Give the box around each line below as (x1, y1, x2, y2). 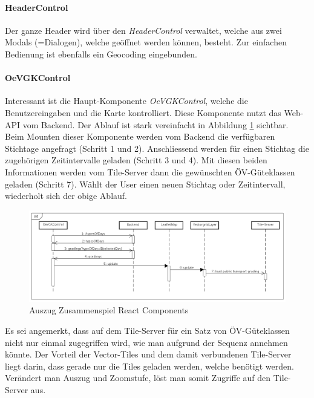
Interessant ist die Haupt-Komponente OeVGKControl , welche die (5, 94, 248, 107)
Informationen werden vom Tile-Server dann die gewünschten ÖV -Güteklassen (5, 165, 295, 178)
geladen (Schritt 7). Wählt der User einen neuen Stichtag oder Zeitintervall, (5, 177, 286, 190)
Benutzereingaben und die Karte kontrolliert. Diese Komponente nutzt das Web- (5, 106, 304, 119)
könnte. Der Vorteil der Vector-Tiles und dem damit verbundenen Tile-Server (5, 348, 292, 360)
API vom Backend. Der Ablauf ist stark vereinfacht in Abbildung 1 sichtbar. (5, 118, 289, 131)
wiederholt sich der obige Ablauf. (5, 189, 128, 202)
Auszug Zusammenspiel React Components (29, 304, 189, 316)
